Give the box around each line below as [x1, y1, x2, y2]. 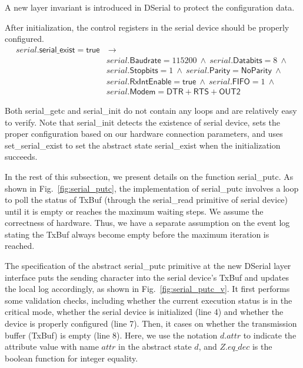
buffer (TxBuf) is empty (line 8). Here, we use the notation [5, 328, 218, 341]
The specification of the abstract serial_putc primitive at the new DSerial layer [5, 259, 291, 272]
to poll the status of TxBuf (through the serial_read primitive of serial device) [5, 193, 288, 206]
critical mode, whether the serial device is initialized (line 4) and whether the [5, 305, 284, 318]
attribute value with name [5, 340, 99, 353]
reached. [5, 239, 35, 252]
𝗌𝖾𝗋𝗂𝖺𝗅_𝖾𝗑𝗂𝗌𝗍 [39, 45, 75, 54]
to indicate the [243, 328, 297, 341]
